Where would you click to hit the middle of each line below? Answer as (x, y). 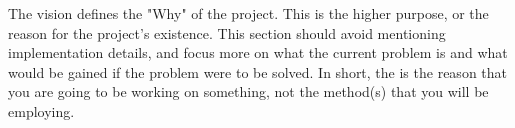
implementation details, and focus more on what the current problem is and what (258, 52)
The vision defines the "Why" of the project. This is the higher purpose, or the (248, 13)
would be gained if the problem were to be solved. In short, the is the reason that (257, 71)
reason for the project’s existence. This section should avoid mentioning (227, 32)
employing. (41, 110)
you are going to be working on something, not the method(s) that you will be (248, 91)
